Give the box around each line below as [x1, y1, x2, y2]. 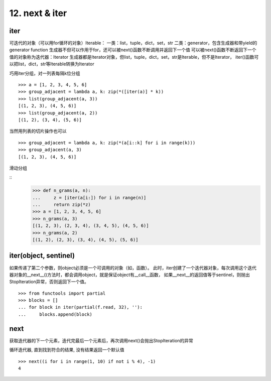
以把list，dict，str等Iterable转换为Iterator [9, 61, 95, 67]
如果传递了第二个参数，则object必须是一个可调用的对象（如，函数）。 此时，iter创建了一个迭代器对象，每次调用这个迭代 [9, 265, 257, 271]
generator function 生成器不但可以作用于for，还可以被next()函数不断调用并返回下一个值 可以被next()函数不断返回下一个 [9, 47, 256, 53]
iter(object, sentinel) [9, 251, 75, 260]
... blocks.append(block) [18, 311, 93, 317]
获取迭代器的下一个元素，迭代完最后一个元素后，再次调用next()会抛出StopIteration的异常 [9, 337, 193, 343]
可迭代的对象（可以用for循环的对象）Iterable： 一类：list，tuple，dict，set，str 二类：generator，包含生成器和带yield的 [9, 40, 257, 46]
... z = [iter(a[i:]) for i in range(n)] [32, 195, 147, 200]
